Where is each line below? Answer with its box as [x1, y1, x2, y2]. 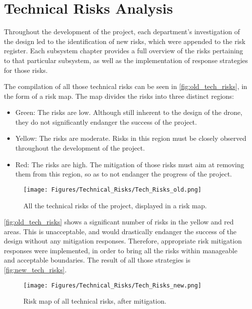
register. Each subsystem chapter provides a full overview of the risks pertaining [4, 45, 243, 56]
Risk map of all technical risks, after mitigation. [23, 296, 167, 306]
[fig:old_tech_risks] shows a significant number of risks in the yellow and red [4, 217, 234, 227]
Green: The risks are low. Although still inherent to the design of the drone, [15, 107, 243, 117]
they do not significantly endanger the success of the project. [15, 116, 197, 127]
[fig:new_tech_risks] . [4, 265, 67, 275]
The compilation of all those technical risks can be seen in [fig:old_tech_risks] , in [4, 81, 248, 91]
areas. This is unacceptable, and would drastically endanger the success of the [4, 226, 237, 236]
